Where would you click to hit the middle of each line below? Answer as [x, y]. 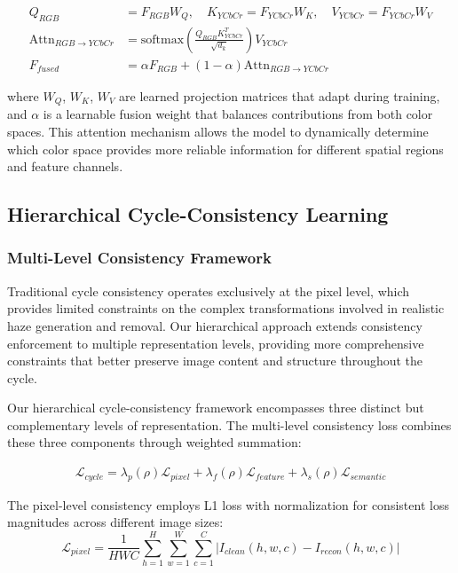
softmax [162, 39]
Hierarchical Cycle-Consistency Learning [198, 214]
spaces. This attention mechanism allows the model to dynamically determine [218, 131]
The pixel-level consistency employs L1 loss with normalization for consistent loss [228, 504]
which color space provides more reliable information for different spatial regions [225, 149]
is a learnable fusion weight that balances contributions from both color [238, 114]
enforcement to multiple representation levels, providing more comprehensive [216, 343]
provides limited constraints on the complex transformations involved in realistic [226, 308]
